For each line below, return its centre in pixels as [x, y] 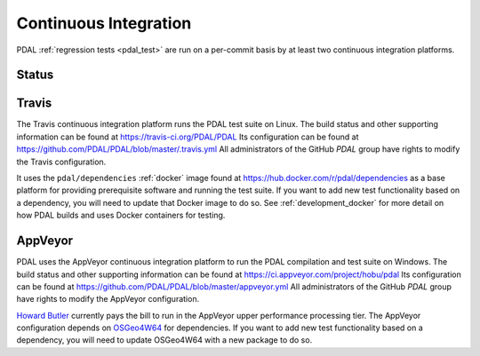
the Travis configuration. [61, 162]
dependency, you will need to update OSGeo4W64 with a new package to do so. [164, 340]
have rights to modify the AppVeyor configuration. [108, 299]
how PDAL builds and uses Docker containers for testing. [121, 215]
